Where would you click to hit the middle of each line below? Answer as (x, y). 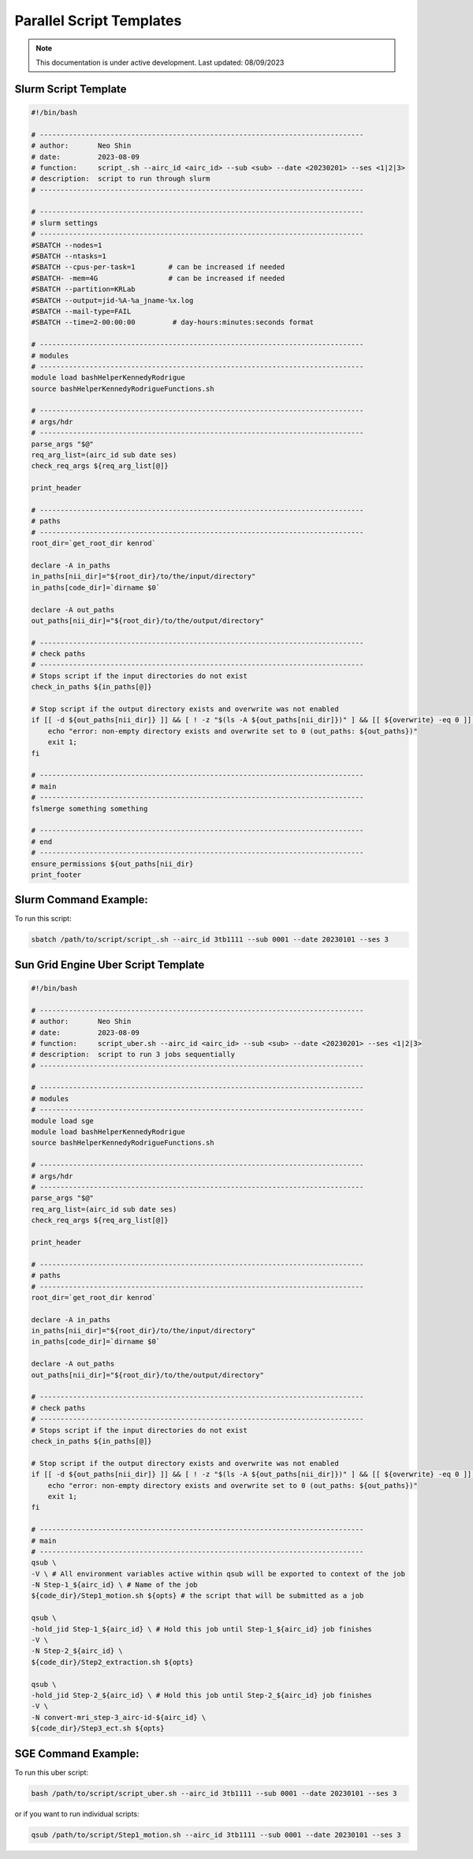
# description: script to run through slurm (121, 179)
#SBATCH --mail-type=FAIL (81, 311)
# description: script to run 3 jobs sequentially (133, 1055)
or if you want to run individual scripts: (77, 1814)
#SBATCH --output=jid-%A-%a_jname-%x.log (112, 300)
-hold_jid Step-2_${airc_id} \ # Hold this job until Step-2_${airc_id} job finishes (201, 1695)
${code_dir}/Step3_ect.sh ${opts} (98, 1728)
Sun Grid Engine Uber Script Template (110, 964)
